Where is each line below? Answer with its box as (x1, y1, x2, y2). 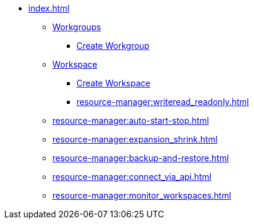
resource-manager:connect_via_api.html (52, 171, 212, 182)
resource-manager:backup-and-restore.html (52, 153, 229, 163)
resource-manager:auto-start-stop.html (52, 115, 209, 126)
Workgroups (52, 22, 101, 32)
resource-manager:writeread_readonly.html (76, 97, 249, 107)
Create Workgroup (76, 40, 150, 51)
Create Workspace (76, 78, 150, 88)
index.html (28, 3, 70, 13)
